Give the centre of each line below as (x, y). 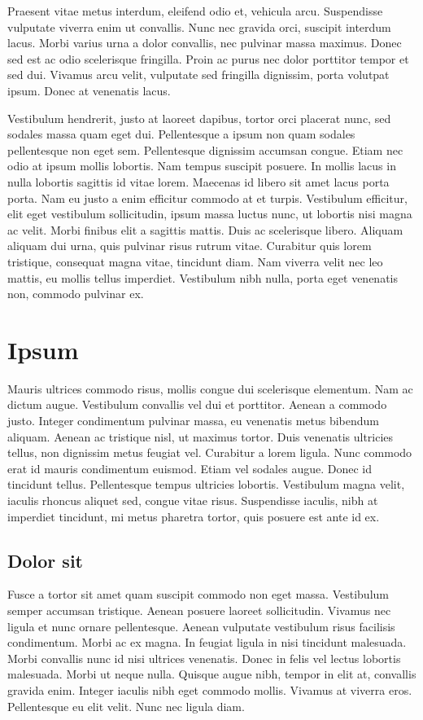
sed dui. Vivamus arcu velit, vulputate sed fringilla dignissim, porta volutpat (198, 75)
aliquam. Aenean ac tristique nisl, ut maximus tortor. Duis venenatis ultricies (201, 436)
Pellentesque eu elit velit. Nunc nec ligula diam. (126, 706)
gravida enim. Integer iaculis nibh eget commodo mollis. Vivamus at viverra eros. (210, 689)
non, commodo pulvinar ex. (76, 294)
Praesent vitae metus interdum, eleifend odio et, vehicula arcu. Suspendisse (195, 11)
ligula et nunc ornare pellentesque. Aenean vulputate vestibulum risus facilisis (201, 626)
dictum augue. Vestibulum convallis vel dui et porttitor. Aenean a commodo (197, 404)
